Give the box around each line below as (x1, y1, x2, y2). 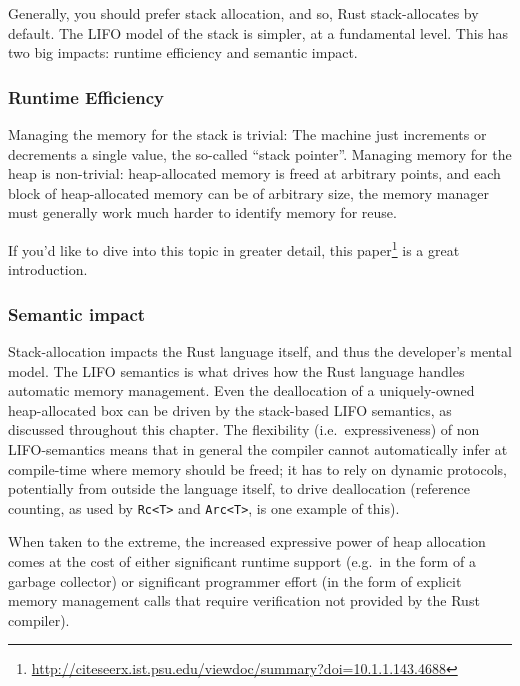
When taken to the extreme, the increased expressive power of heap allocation (8, 531, 486, 552)
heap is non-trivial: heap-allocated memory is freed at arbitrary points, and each (8, 163, 501, 184)
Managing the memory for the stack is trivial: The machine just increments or (8, 124, 487, 144)
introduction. (8, 259, 88, 280)
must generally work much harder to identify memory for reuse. (8, 202, 397, 223)
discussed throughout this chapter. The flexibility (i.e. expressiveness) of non (8, 419, 480, 440)
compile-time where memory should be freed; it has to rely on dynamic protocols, (8, 458, 507, 479)
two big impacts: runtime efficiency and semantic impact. (8, 42, 358, 63)
